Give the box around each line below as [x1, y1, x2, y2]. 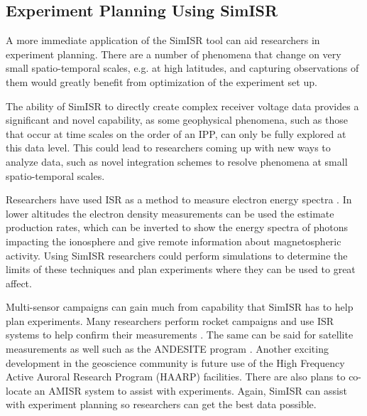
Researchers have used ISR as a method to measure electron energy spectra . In [6, 192, 352, 207]
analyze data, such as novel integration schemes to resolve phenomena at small [6, 154, 348, 169]
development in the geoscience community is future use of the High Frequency [6, 355, 345, 370]
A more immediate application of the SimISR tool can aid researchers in [6, 33, 320, 48]
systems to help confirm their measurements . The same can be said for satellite [6, 327, 354, 342]
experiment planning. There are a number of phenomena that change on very [6, 46, 341, 61]
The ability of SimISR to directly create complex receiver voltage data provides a [6, 98, 359, 113]
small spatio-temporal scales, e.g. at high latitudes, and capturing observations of [6, 60, 359, 75]
